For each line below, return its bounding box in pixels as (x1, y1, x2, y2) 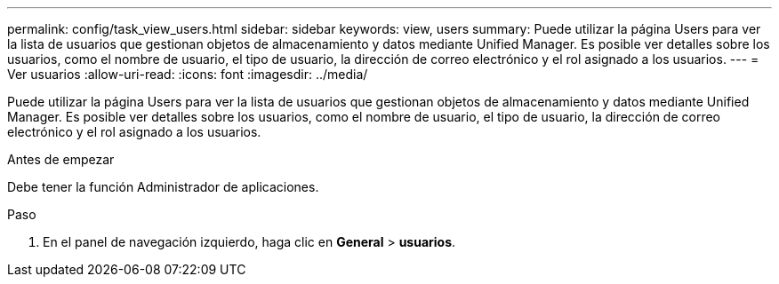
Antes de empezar (7, 152, 115, 167)
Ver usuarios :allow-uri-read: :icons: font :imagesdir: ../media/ (7, 67, 368, 82)
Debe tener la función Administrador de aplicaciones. (7, 179, 319, 194)
